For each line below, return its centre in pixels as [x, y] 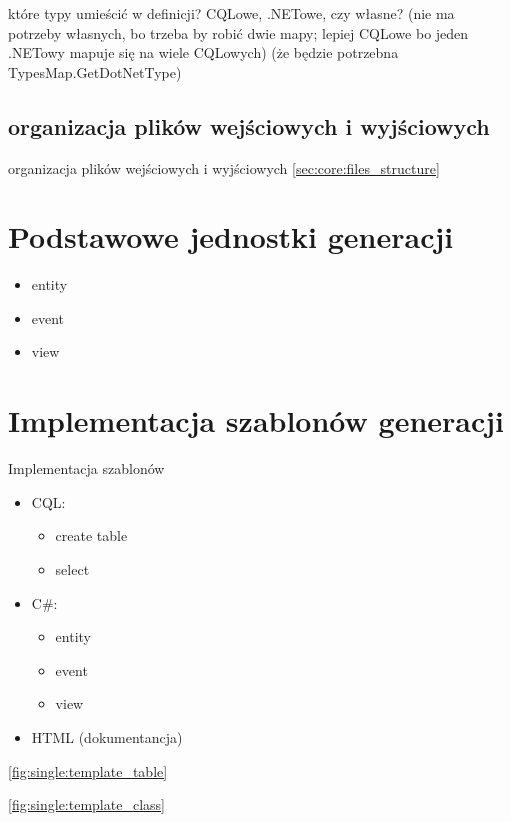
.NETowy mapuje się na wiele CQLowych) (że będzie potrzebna [203, 52]
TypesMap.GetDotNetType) [95, 71]
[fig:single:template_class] [86, 804]
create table [91, 535]
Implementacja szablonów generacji [256, 420]
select [72, 568]
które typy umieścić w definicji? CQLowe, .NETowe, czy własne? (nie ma [231, 13]
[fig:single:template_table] [88, 770]
